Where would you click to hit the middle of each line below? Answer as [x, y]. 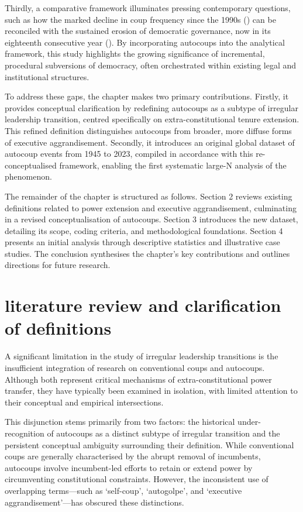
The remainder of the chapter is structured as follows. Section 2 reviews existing [149, 196]
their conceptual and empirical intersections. [84, 402]
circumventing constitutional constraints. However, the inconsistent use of [137, 479]
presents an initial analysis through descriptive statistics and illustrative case [142, 242]
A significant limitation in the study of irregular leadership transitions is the [142, 356]
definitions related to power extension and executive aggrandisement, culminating [151, 207]
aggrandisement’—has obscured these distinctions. [94, 502]
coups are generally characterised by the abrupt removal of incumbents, [133, 456]
